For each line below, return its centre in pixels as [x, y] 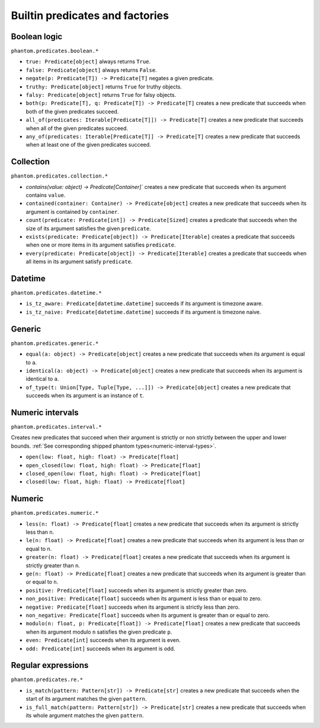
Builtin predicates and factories [90, 15]
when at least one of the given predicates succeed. [88, 145]
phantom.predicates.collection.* [60, 176]
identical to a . [42, 379]
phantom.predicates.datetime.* [56, 293]
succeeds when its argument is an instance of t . [85, 395]
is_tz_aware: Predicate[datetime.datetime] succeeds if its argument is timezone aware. [144, 303]
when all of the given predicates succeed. [77, 128]
